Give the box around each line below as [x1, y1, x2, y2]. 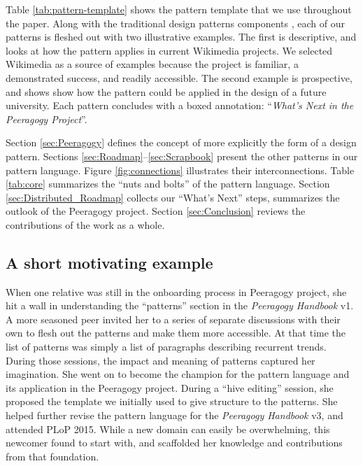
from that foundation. [6, 449, 99, 463]
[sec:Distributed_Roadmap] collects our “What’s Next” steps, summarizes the [6, 190, 340, 204]
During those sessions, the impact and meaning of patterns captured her [6, 353, 315, 367]
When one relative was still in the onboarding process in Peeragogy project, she [6, 284, 347, 299]
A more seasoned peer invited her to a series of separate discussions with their [6, 311, 341, 326]
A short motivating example [6, 251, 213, 273]
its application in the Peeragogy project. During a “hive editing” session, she [6, 380, 334, 395]
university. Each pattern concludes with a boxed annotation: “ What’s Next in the [6, 98, 354, 113]
